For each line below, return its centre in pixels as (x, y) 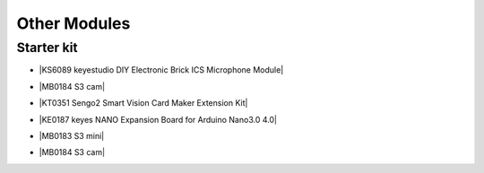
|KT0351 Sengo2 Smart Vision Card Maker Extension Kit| (143, 103)
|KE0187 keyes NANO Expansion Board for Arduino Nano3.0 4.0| (158, 119)
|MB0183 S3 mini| (72, 135)
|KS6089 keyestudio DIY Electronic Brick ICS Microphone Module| (161, 70)
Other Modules (73, 23)
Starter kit (47, 48)
